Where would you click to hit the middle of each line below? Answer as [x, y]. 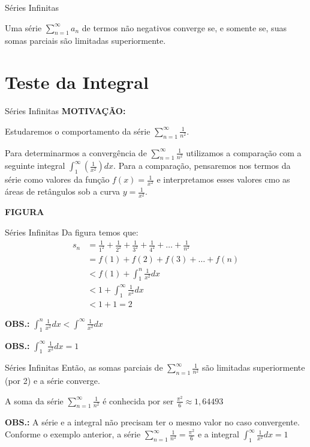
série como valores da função [57, 179]
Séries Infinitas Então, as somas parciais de [84, 367]
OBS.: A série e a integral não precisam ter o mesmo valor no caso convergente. [152, 422]
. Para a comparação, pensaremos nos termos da [202, 166]
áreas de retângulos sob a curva [63, 191]
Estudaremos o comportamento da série [78, 131]
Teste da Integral [77, 82]
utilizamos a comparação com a [244, 152]
